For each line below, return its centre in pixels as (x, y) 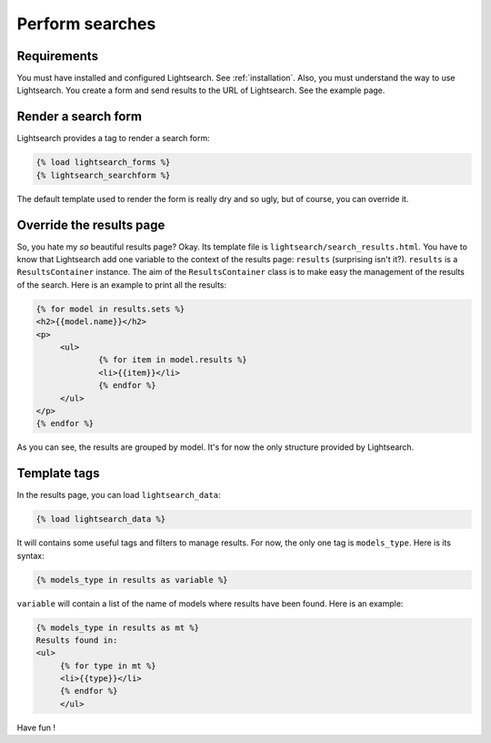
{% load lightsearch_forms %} (103, 163)
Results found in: (77, 640)
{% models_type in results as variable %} (132, 580)
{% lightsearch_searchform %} (103, 175)
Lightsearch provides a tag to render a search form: (114, 138)
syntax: (30, 555)
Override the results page (91, 224)
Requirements (58, 56)
